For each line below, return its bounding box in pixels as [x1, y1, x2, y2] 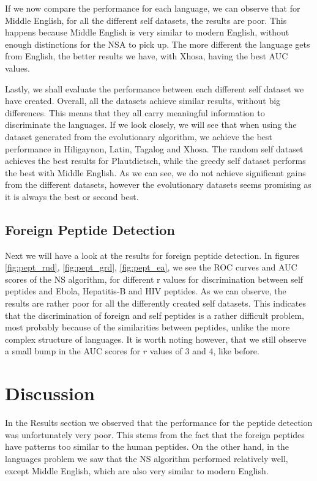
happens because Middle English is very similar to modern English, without [5, 26, 289, 39]
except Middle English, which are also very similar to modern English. [5, 464, 269, 477]
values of [149, 345, 182, 357]
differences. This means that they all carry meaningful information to [5, 106, 265, 119]
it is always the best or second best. [5, 190, 139, 203]
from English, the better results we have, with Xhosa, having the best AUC [5, 50, 288, 62]
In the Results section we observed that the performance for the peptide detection [5, 416, 313, 429]
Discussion [5, 381, 95, 406]
